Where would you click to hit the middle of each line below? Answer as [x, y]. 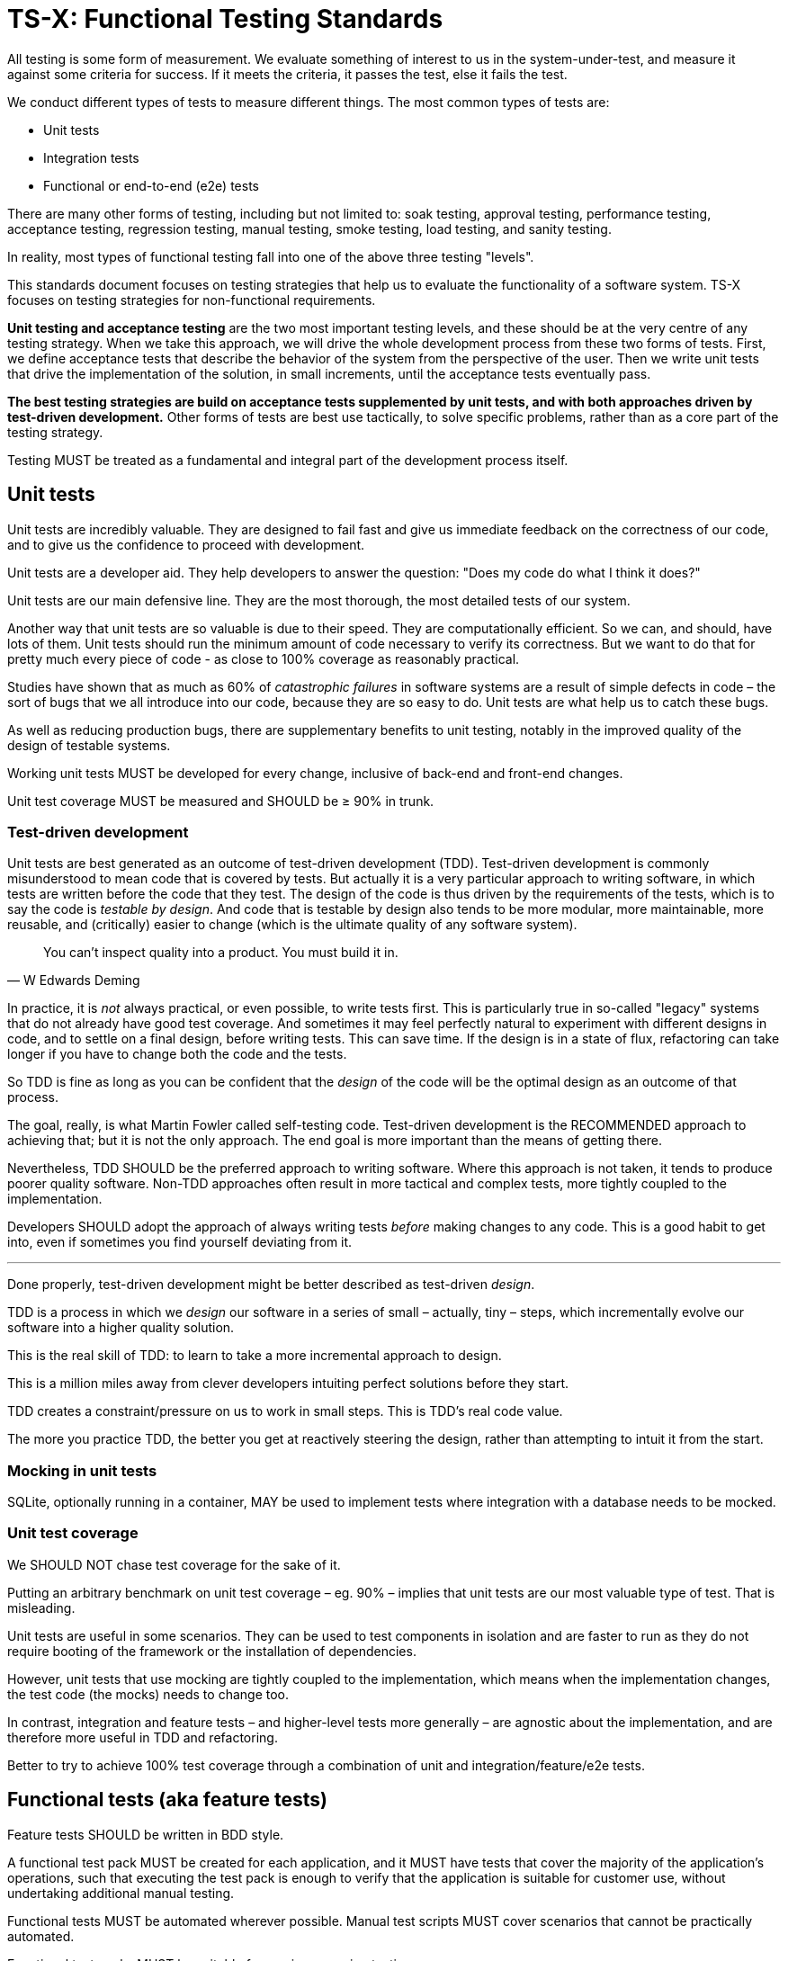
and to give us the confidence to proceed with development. [186, 544]
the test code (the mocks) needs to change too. [148, 1694]
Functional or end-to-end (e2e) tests [151, 185]
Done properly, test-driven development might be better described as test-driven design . [271, 1285]
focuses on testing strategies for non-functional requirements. [192, 300]
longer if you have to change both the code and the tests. [177, 1054]
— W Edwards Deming [74, 980]
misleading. [41, 1607]
